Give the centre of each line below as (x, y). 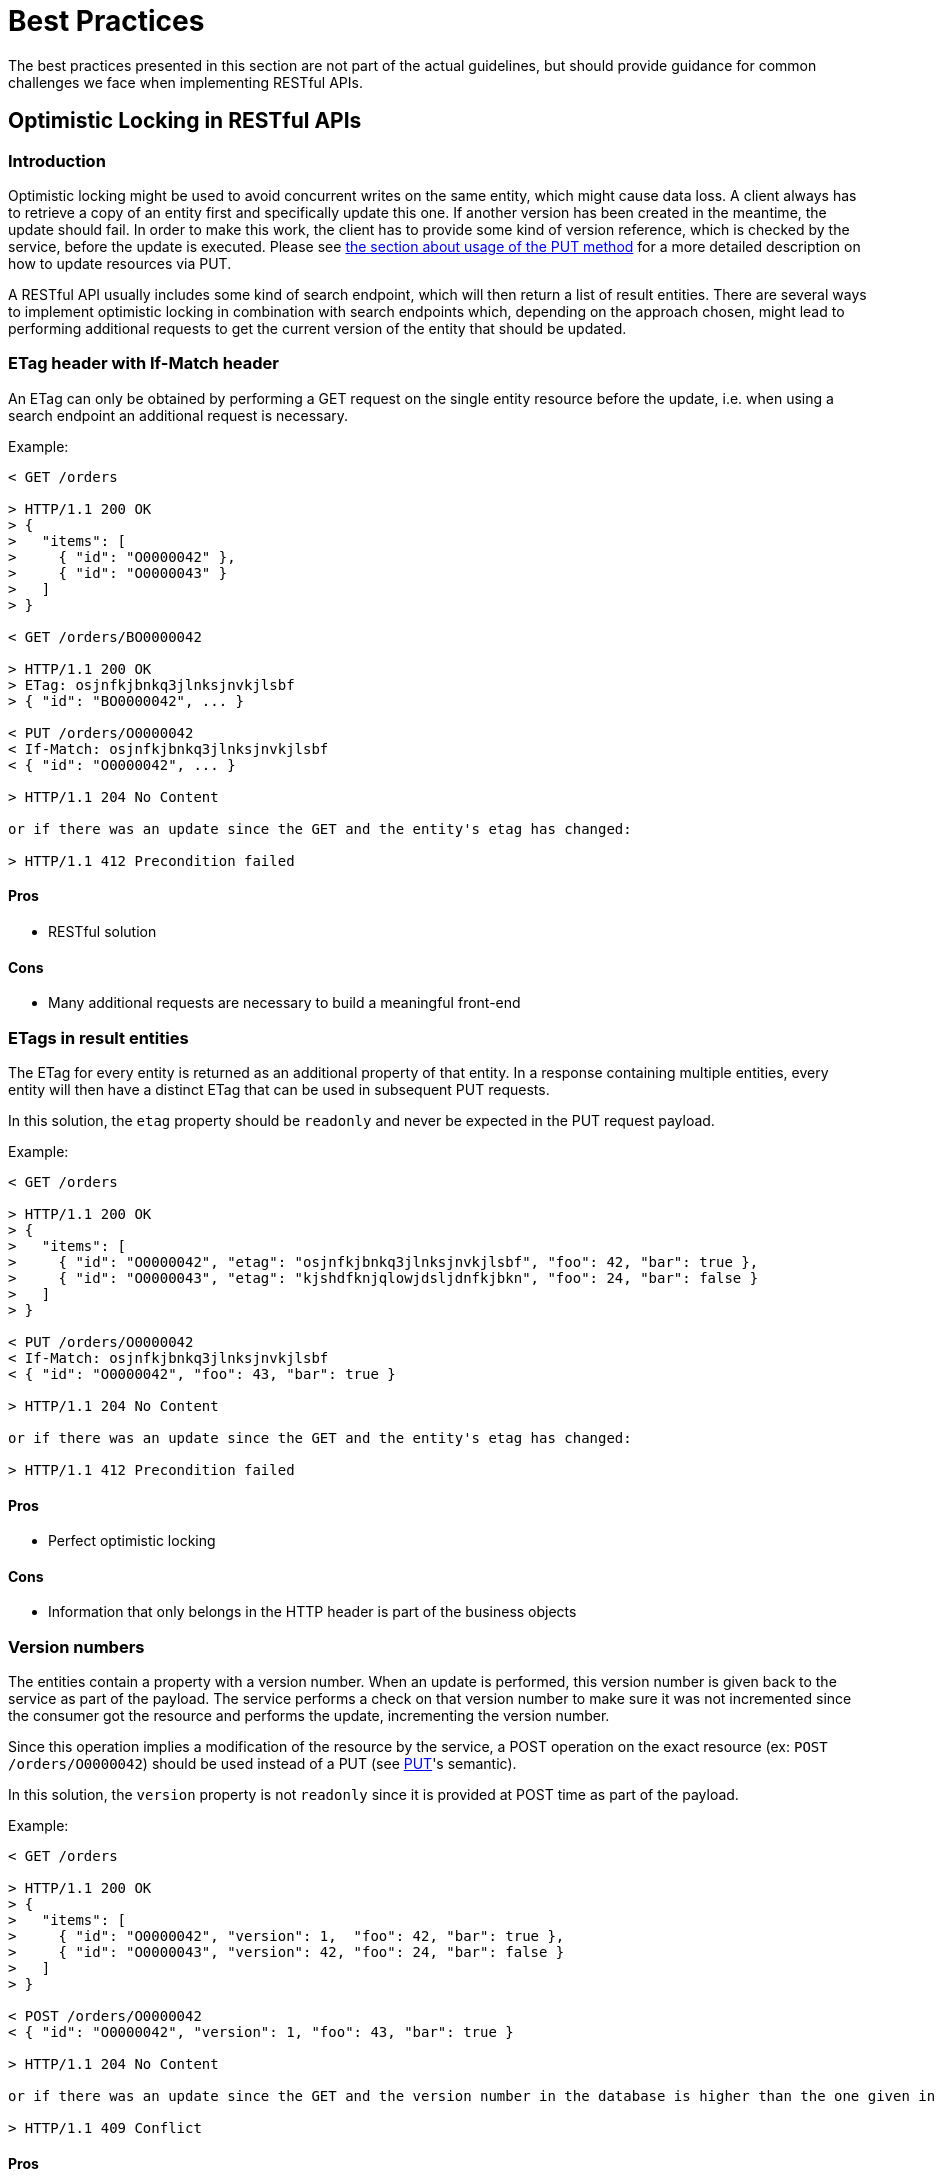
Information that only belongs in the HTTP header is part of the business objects (312, 1612)
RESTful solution (102, 931)
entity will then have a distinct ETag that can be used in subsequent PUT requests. (279, 1089)
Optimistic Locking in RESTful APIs (185, 121)
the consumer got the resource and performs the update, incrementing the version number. (309, 1716)
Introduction (57, 160)
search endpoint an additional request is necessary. (178, 415)
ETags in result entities (98, 1037)
